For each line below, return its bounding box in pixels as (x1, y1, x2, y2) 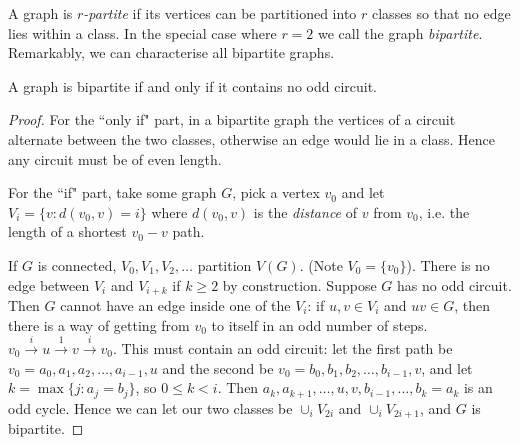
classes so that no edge (372, 3, 511, 23)
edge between (8, 274, 90, 295)
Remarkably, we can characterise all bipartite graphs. (8, 42, 335, 63)
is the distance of (253, 201, 358, 222)
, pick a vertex (232, 182, 320, 203)
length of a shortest (8, 221, 127, 242)
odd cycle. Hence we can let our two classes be (8, 397, 293, 418)
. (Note (299, 254, 343, 275)
